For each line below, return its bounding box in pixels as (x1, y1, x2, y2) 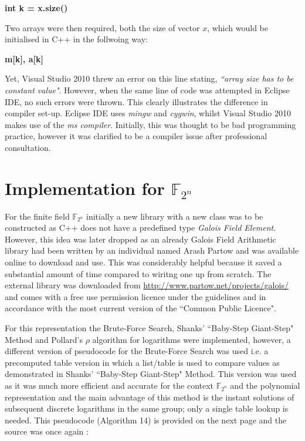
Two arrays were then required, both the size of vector (5, 21, 200, 33)
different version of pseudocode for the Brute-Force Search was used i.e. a (5, 345, 269, 357)
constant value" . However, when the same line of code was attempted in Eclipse (5, 83, 290, 96)
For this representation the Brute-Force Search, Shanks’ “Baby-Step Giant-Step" (5, 322, 294, 334)
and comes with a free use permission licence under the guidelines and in (5, 290, 266, 302)
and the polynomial (230, 379, 300, 391)
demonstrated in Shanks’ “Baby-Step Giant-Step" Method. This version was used (5, 368, 297, 380)
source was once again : (5, 425, 89, 437)
